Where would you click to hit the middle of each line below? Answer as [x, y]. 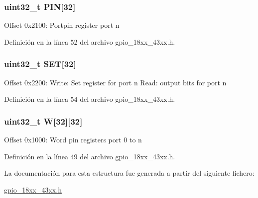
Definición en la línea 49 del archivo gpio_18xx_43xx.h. [90, 156]
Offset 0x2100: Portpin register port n [62, 25]
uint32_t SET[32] [40, 64]
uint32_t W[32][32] [43, 121]
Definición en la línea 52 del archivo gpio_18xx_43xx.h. [90, 41]
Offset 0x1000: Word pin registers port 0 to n [73, 140]
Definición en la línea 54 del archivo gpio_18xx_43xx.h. [90, 99]
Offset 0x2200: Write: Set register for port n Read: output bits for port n [115, 82]
